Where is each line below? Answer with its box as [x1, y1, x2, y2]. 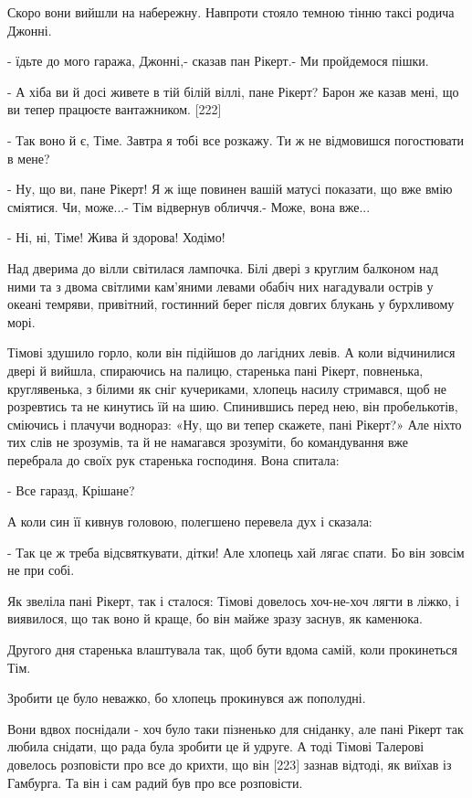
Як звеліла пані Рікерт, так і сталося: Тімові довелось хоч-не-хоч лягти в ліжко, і [7, 591, 459, 610]
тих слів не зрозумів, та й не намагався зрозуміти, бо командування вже [7, 432, 409, 452]
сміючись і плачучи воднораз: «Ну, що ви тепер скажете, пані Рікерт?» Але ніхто [7, 414, 462, 433]
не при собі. [7, 560, 75, 580]
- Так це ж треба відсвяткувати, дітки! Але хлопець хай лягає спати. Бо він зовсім [7, 542, 465, 561]
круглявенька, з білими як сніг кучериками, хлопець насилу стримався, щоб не [7, 378, 446, 398]
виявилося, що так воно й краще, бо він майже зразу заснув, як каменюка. [7, 609, 423, 628]
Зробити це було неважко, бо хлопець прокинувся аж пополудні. [7, 688, 366, 708]
